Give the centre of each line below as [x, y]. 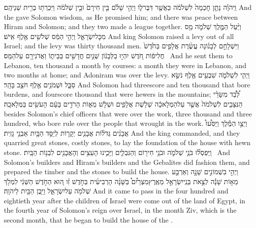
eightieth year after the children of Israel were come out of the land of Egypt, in [125, 200]
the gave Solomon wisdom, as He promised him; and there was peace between [121, 17]
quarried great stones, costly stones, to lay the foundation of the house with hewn [127, 142]
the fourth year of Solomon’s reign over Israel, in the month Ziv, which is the [120, 210]
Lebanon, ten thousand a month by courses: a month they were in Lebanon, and [125, 65]
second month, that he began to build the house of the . [88, 220]
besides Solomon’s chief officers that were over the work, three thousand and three [128, 113]
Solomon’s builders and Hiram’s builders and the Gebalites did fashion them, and [127, 162]
